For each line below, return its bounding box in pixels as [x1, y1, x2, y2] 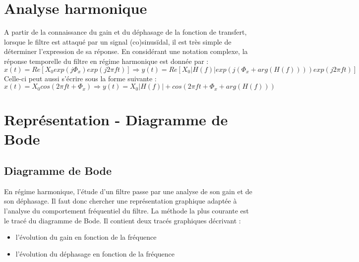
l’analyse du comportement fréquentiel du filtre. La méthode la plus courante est [4, 206, 249, 216]
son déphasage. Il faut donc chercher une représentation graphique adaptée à [4, 196, 237, 206]
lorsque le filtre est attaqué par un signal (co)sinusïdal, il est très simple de [4, 36, 232, 47]
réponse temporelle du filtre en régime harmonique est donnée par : [4, 55, 209, 66]
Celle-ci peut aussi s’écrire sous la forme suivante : [4, 73, 157, 83]
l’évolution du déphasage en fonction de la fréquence [15, 248, 175, 259]
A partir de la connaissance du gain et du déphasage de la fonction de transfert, [4, 27, 247, 37]
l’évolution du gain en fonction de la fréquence [15, 232, 157, 242]
